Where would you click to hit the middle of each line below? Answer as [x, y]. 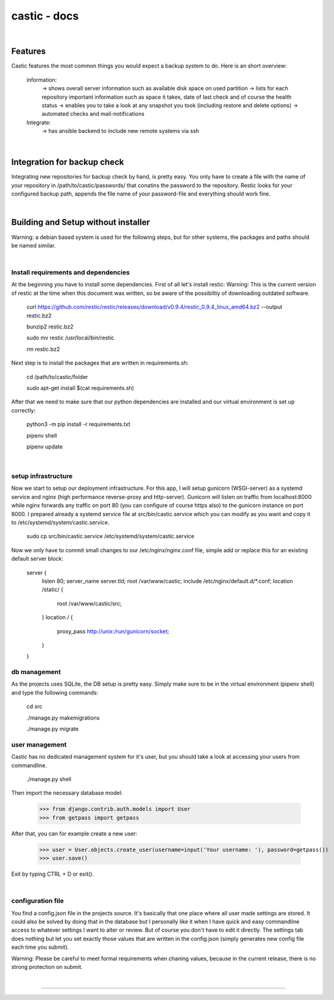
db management [36, 672]
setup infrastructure [42, 477]
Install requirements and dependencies [71, 272]
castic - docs [45, 16]
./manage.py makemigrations [63, 718]
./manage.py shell [49, 779]
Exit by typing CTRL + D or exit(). [53, 874]
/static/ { [52, 590]
